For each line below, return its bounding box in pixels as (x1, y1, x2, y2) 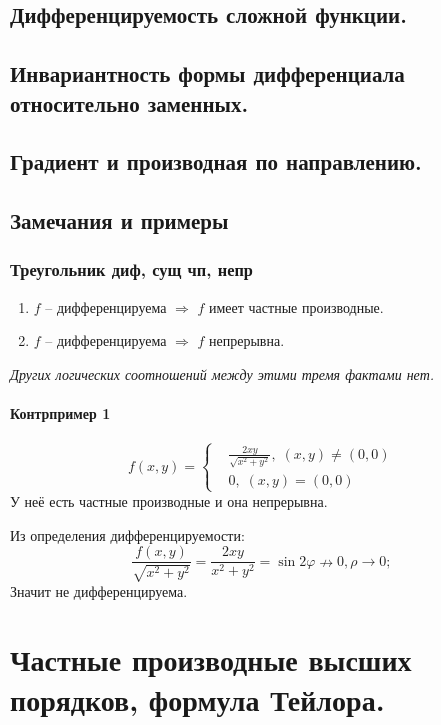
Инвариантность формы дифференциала (10, 58, 405, 89)
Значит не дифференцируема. (10, 580, 188, 601)
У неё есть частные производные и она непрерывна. (10, 490, 328, 511)
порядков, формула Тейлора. (10, 678, 385, 719)
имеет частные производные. (209, 296, 384, 317)
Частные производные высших (10, 639, 412, 680)
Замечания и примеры (10, 205, 229, 236)
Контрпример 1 (10, 403, 111, 424)
